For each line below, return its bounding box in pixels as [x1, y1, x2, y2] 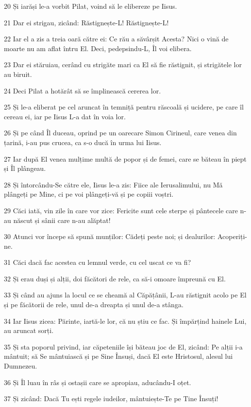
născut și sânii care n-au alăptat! [13, 215, 111, 225]
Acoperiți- [217, 231, 248, 241]
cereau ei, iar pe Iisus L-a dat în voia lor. [4, 111, 126, 121]
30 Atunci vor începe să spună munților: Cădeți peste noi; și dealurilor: [4, 231, 216, 241]
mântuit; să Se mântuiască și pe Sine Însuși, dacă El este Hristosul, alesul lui [4, 351, 233, 361]
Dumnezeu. [4, 361, 37, 371]
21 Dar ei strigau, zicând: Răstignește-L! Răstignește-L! [4, 17, 169, 27]
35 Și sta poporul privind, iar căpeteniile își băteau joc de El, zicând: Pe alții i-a [4, 341, 243, 351]
